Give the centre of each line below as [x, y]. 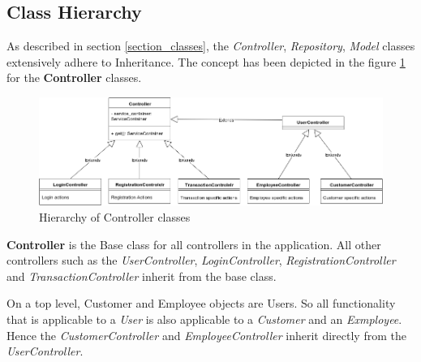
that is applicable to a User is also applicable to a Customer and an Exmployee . [204, 319]
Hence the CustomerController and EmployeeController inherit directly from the [206, 335]
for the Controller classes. [74, 78]
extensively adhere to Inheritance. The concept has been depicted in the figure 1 [206, 61]
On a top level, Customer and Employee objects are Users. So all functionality [201, 303]
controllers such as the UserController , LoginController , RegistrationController [201, 260]
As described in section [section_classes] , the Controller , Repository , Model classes [211, 46]
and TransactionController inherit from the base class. [142, 276]
